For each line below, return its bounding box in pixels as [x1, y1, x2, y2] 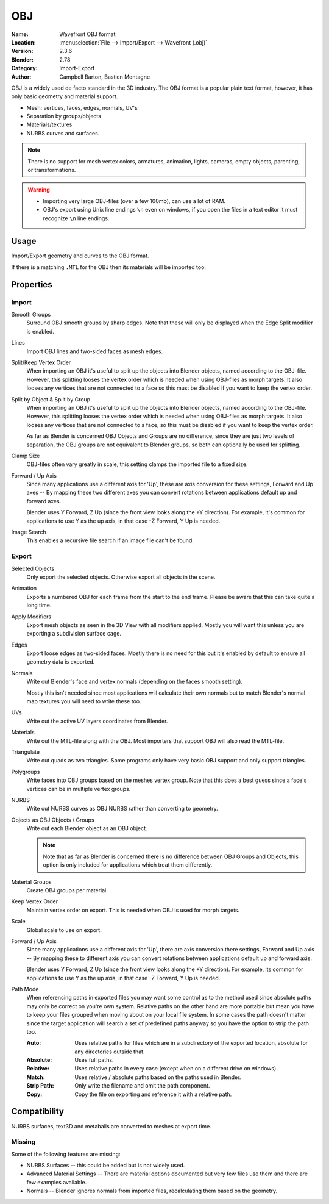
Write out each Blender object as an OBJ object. [26, 825, 147, 832]
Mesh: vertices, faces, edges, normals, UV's [26, 104, 138, 111]
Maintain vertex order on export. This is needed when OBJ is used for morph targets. [26, 906, 240, 914]
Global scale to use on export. [26, 926, 102, 933]
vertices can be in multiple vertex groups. [26, 785, 131, 792]
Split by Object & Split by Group [11, 395, 91, 403]
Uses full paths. [74, 1056, 114, 1064]
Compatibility [11, 1106, 64, 1117]
